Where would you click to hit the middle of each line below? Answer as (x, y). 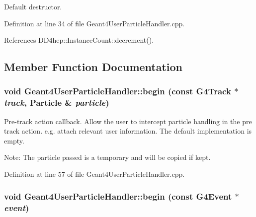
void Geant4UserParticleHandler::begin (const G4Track (118, 91)
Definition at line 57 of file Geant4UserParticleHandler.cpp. (94, 174)
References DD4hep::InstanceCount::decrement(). (79, 40)
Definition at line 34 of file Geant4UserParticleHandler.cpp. (94, 23)
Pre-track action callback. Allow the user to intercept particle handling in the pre (128, 121)
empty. (14, 140)
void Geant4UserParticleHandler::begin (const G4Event (118, 196)
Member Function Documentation (93, 67)
